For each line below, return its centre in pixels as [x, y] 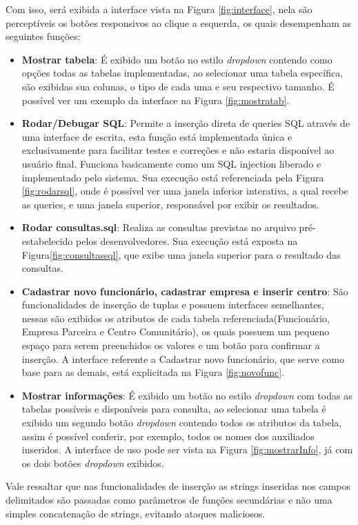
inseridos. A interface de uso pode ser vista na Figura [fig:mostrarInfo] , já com [187, 449]
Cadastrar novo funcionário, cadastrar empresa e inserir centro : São [185, 291]
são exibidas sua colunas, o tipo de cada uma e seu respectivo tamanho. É [178, 86]
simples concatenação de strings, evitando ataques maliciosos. [136, 513]
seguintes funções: [43, 36]
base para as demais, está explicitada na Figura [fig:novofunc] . [153, 372]
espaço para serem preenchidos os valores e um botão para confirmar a [171, 345]
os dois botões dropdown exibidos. [93, 463]
